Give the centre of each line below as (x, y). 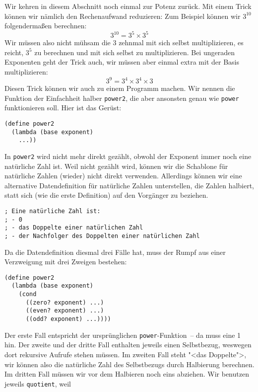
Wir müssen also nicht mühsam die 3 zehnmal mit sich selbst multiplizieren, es (124, 42)
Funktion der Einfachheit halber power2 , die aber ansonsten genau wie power (122, 98)
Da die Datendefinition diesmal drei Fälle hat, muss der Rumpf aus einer (115, 252)
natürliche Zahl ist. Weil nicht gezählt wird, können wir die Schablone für (116, 166)
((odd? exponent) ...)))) (68, 319)
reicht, (14, 52)
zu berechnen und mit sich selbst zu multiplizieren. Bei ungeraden (134, 52)
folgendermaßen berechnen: (46, 26)
